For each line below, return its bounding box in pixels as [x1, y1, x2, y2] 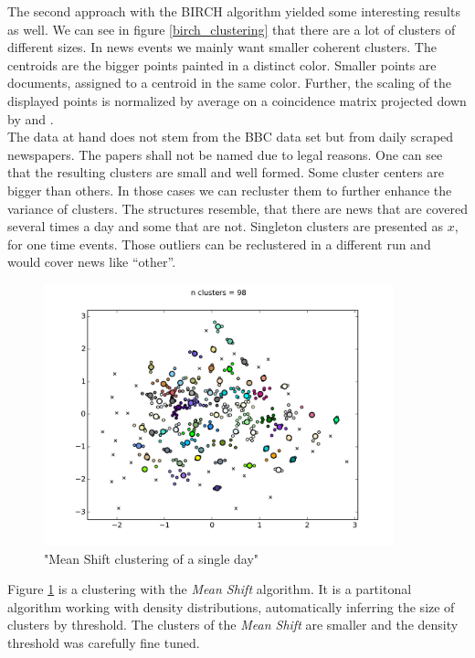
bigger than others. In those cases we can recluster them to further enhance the [7, 180, 452, 199]
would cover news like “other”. [7, 252, 176, 271]
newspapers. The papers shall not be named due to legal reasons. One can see [7, 144, 443, 164]
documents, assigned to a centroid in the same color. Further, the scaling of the [7, 73, 452, 92]
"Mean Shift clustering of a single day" [44, 548, 259, 568]
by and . [7, 109, 54, 128]
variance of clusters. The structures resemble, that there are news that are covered [7, 198, 468, 218]
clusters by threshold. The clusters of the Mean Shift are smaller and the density [7, 615, 459, 634]
